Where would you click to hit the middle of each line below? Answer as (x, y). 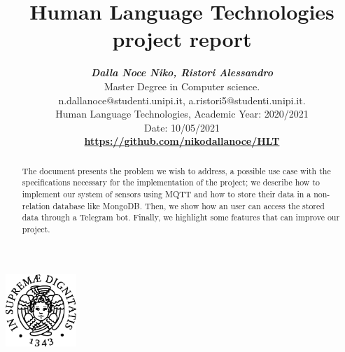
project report (182, 39)
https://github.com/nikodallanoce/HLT (182, 141)
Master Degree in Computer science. (182, 86)
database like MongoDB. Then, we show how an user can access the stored (189, 205)
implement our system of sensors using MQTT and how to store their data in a (167, 193)
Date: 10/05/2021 (182, 127)
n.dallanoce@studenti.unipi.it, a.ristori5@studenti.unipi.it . (182, 100)
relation (36, 205)
